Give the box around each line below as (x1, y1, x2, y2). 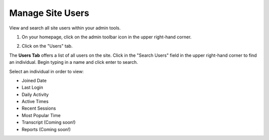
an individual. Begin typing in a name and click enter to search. (9, 59, 138, 65)
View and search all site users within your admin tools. (9, 25, 121, 31)
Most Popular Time (21, 112, 61, 118)
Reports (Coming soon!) (21, 126, 71, 132)
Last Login (21, 85, 43, 91)
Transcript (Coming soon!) (21, 120, 76, 126)
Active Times (21, 99, 49, 105)
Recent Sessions (21, 105, 56, 112)
